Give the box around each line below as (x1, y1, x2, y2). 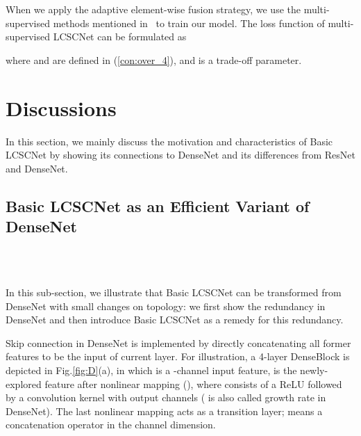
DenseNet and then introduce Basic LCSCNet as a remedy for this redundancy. (6, 312, 344, 327)
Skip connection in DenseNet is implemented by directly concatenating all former (6, 335, 351, 350)
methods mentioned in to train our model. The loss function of (53, 15, 325, 30)
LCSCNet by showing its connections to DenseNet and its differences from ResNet (6, 147, 355, 162)
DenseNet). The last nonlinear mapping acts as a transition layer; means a (6, 403, 323, 418)
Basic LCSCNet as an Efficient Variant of (6, 195, 310, 216)
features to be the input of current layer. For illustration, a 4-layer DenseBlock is (6, 349, 350, 364)
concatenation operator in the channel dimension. (6, 417, 216, 432)
